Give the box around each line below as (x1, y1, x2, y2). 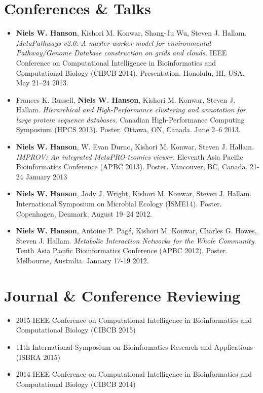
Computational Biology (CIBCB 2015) (16, 324, 136, 335)
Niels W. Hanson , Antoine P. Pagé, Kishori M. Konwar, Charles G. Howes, (16, 225, 257, 236)
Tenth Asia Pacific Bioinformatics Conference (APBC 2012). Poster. (16, 245, 228, 256)
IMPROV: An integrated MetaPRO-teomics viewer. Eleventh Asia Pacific (16, 151, 243, 162)
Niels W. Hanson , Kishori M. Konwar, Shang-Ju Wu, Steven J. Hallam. (16, 27, 247, 38)
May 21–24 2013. (16, 77, 68, 88)
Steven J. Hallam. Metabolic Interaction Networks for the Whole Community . (16, 235, 256, 246)
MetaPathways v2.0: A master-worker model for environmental (16, 37, 211, 48)
